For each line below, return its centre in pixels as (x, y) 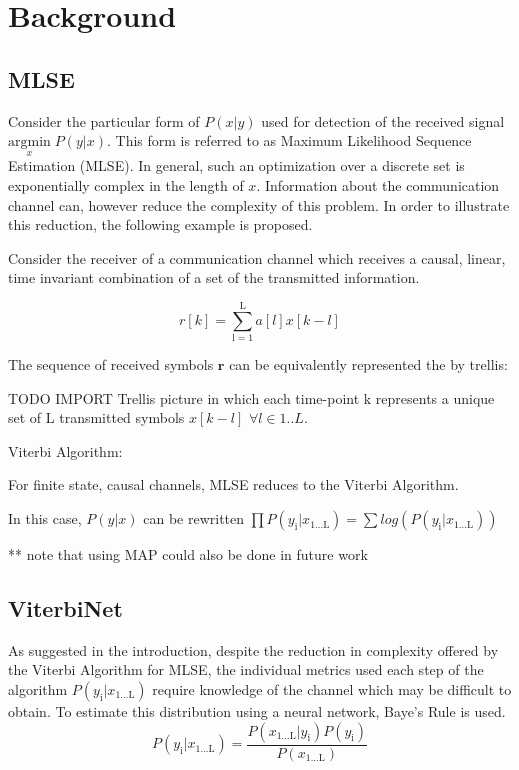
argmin (29, 142)
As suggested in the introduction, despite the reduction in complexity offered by (253, 649)
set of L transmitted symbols (96, 417)
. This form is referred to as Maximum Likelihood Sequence (289, 140)
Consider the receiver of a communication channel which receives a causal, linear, (257, 257)
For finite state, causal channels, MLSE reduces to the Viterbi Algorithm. (233, 484)
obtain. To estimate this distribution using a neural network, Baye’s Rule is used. (257, 711)
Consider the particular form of (104, 120)
